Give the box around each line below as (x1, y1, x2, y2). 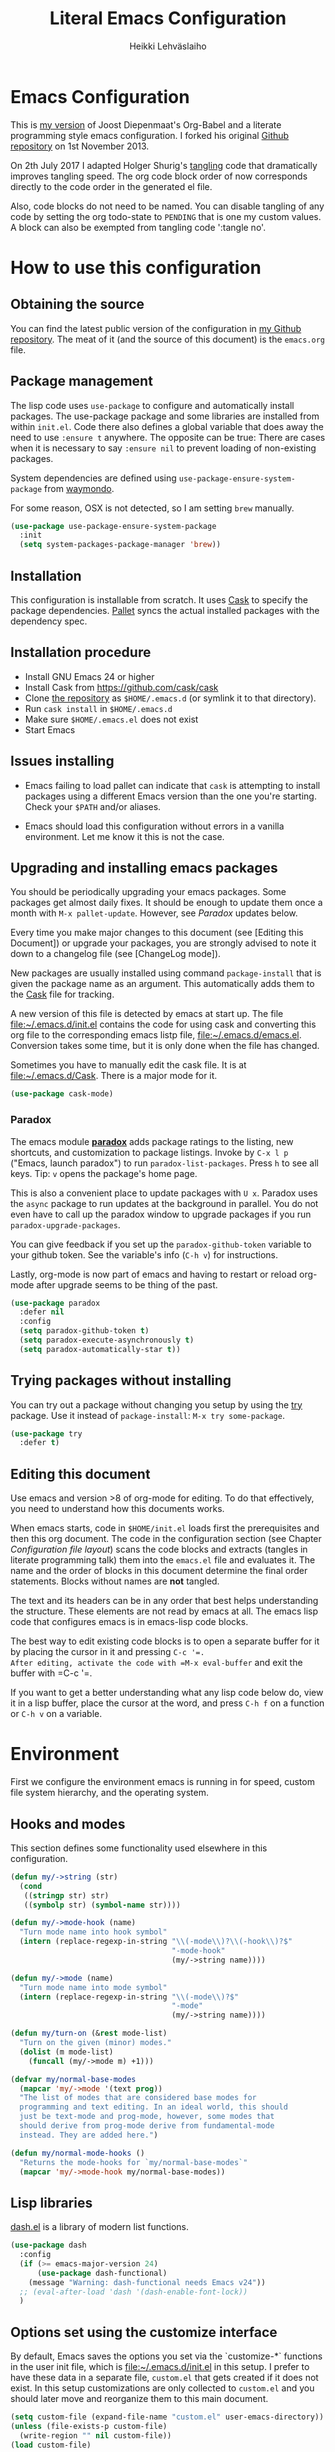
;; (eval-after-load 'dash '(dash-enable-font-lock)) (19, 2287, 248, 2297)
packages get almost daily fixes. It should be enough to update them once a (10, 897, 323, 909)
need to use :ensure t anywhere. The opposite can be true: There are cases (10, 431, 326, 443)
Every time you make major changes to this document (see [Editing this (10, 927, 304, 939)
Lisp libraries (10, 2194, 93, 2211)
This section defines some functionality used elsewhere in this (10, 1842, 268, 1854)
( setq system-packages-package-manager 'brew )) (19, 540, 222, 550)
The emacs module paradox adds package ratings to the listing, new (10, 1135, 294, 1147)
